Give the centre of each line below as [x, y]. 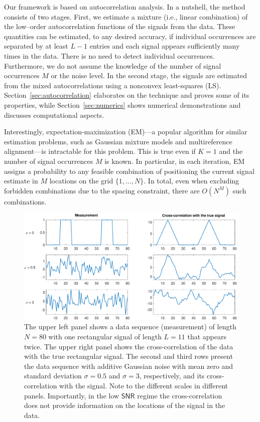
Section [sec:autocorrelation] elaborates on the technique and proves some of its [127, 95]
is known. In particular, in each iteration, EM [175, 161]
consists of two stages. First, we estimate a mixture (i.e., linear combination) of [126, 16]
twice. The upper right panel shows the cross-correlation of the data [129, 346]
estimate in [21, 181]
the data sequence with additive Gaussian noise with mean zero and [129, 366]
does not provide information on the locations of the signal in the [125, 405]
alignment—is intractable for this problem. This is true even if [100, 151]
